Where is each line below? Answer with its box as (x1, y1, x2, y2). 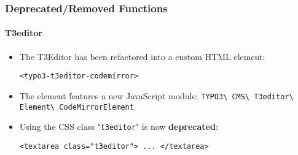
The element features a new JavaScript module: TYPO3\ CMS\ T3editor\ (19, 89, 294, 102)
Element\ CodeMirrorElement (19, 102, 134, 112)
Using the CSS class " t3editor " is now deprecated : (19, 120, 218, 133)
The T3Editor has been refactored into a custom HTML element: (19, 50, 265, 62)
